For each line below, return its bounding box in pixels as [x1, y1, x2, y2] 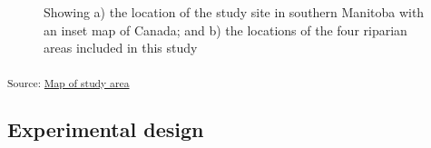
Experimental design [7, 115, 204, 143]
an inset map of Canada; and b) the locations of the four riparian [44, 20, 407, 39]
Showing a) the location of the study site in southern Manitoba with [44, 3, 425, 21]
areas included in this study [44, 38, 198, 57]
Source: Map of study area [7, 74, 130, 90]
